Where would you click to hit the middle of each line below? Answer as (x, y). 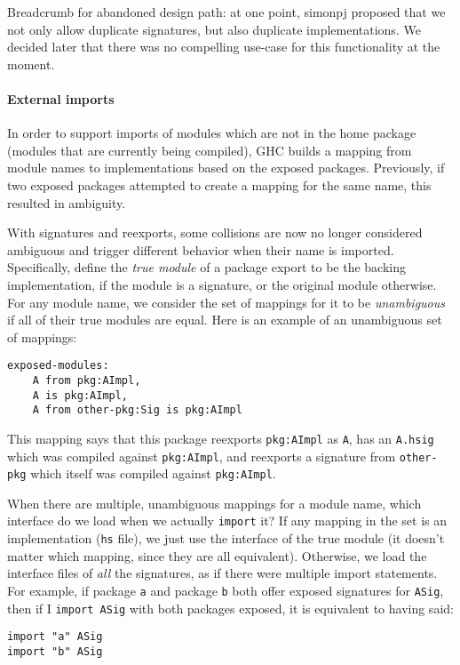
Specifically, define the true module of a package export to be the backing (207, 267)
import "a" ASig (55, 637)
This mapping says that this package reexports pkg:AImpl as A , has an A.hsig (221, 438)
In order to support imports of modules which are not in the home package (212, 133)
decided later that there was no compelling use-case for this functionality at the (224, 47)
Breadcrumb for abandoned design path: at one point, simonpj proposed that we (226, 12)
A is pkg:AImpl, (80, 395)
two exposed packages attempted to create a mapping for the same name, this (219, 184)
